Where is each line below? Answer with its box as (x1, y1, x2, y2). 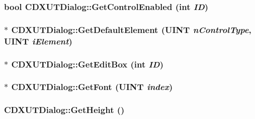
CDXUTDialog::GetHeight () (4, 103, 125, 116)
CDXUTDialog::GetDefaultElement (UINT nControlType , (11, 23, 251, 35)
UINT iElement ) (4, 34, 72, 47)
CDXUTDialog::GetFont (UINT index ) (11, 80, 173, 93)
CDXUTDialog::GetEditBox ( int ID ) (11, 57, 163, 70)
